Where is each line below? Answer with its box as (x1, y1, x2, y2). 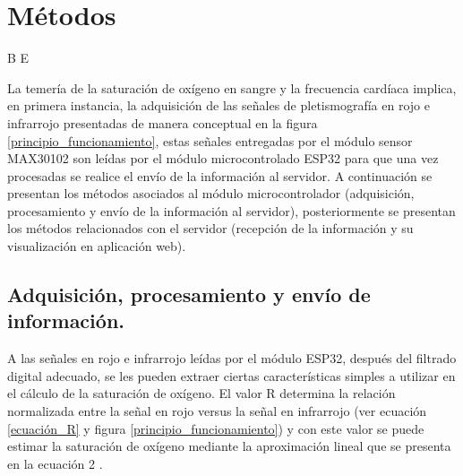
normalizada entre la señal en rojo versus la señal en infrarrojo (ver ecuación (7, 402, 427, 420)
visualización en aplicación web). (7, 237, 186, 255)
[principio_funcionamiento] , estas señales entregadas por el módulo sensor (7, 131, 413, 150)
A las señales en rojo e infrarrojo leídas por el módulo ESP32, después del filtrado (7, 349, 457, 368)
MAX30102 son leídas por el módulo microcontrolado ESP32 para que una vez (7, 149, 439, 168)
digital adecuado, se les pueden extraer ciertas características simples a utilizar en (7, 366, 456, 385)
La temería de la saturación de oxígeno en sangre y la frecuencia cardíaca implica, (7, 78, 457, 97)
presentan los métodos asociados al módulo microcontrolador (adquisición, (7, 184, 415, 203)
